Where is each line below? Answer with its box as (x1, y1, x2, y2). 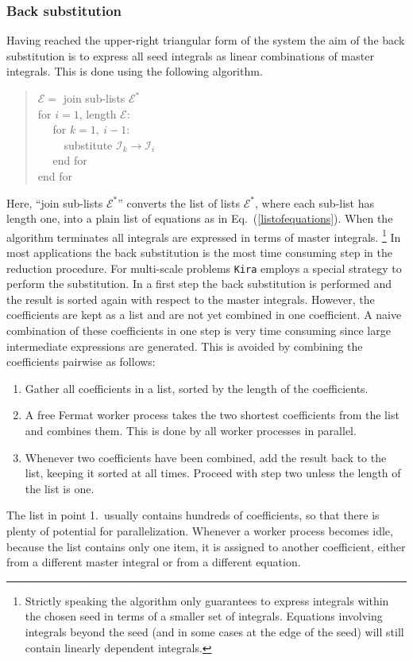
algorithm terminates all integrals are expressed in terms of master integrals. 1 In (6, 226, 401, 245)
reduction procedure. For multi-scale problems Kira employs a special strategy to (6, 259, 402, 276)
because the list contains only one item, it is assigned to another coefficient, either (6, 538, 406, 554)
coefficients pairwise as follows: (6, 353, 156, 370)
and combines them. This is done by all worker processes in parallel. (25, 422, 357, 438)
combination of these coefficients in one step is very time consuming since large (6, 322, 391, 339)
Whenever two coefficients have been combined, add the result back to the (25, 449, 387, 465)
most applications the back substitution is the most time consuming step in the (6, 244, 392, 260)
